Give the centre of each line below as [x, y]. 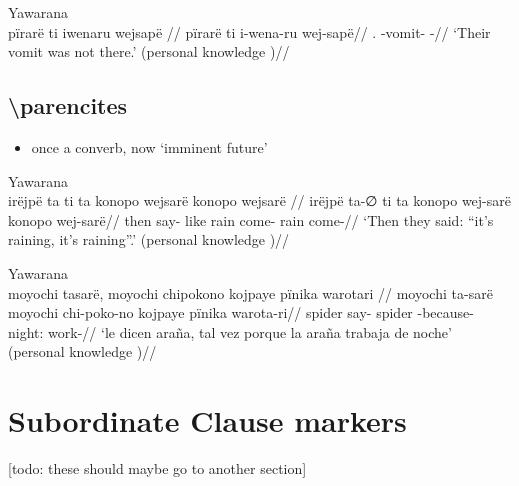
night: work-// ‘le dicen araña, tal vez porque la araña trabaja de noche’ [230, 331]
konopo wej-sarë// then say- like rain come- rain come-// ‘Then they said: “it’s [251, 219]
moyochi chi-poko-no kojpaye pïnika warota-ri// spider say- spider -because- [241, 312]
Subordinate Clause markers [207, 420]
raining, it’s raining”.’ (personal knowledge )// [149, 239]
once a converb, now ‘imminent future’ [149, 146]
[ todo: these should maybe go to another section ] [157, 468]
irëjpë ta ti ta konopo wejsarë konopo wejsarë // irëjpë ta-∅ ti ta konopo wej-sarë [259, 200]
